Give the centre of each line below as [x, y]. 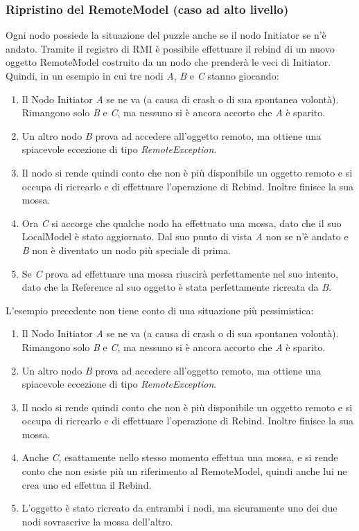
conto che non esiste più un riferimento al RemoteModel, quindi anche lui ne [184, 471]
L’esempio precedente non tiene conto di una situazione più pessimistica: [160, 310]
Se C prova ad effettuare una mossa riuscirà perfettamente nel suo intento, [180, 273]
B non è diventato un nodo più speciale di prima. [126, 250]
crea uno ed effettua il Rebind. [87, 484]
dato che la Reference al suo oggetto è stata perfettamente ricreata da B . [177, 287]
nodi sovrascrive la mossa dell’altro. [97, 521]
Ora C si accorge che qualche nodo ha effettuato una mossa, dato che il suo [182, 223]
